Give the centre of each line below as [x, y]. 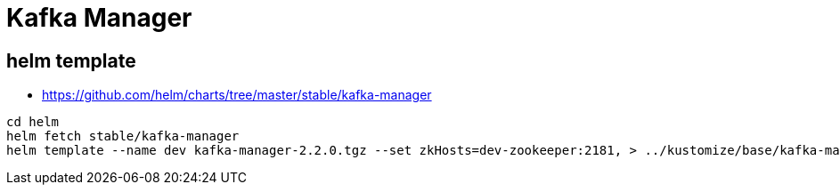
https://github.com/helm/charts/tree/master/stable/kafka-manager [237, 95]
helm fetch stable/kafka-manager [123, 136]
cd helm [33, 122]
